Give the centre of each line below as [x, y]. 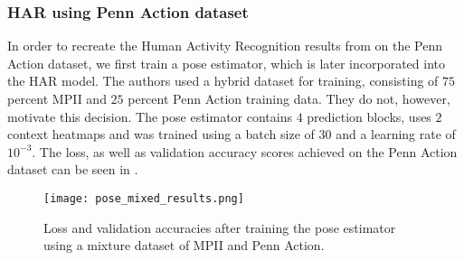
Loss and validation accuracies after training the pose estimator [220, 227]
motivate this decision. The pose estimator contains [150, 116]
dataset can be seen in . [73, 169]
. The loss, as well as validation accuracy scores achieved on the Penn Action [245, 151]
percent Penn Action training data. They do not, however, [289, 98]
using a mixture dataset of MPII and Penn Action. [184, 245]
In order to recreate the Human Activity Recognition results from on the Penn [225, 46]
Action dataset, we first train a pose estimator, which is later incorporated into [226, 63]
